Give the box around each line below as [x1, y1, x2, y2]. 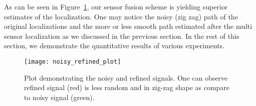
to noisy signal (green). [24, 92, 95, 102]
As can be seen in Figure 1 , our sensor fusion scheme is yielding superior [4, 1, 228, 11]
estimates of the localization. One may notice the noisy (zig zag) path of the [4, 11, 238, 21]
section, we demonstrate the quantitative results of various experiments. [4, 40, 225, 51]
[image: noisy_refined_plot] [24, 58, 121, 65]
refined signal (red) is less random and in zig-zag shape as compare [24, 82, 230, 93]
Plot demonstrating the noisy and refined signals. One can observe [24, 72, 228, 83]
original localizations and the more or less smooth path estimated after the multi [4, 21, 252, 31]
